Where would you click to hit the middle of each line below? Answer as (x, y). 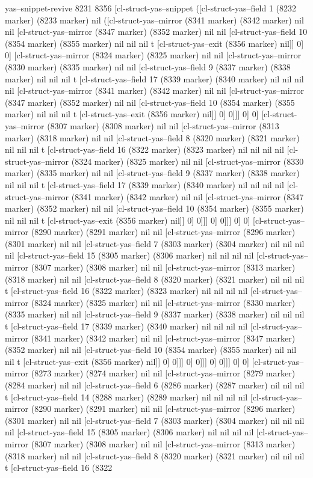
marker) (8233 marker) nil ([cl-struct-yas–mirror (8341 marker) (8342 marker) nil (154, 20)
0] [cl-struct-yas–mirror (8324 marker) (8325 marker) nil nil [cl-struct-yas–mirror (153, 55)
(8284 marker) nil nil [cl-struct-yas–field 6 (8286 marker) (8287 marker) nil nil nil (155, 385)
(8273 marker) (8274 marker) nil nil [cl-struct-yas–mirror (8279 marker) (163, 373)
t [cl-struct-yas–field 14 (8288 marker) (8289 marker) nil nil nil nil (126, 397)
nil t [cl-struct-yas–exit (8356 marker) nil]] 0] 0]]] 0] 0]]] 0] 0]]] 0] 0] (127, 361)
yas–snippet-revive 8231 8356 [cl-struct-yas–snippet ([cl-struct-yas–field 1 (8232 (151, 8)
